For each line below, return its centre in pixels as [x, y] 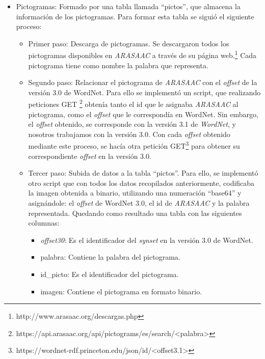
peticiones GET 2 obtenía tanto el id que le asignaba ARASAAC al [133, 103]
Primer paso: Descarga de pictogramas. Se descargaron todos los [129, 43]
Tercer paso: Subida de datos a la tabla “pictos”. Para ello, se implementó [143, 173]
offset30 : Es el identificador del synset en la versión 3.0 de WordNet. [147, 240]
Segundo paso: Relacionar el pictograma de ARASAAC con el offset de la [143, 82]
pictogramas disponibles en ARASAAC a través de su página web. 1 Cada [142, 54]
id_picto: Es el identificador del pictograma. [110, 274]
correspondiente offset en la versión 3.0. [90, 156]
